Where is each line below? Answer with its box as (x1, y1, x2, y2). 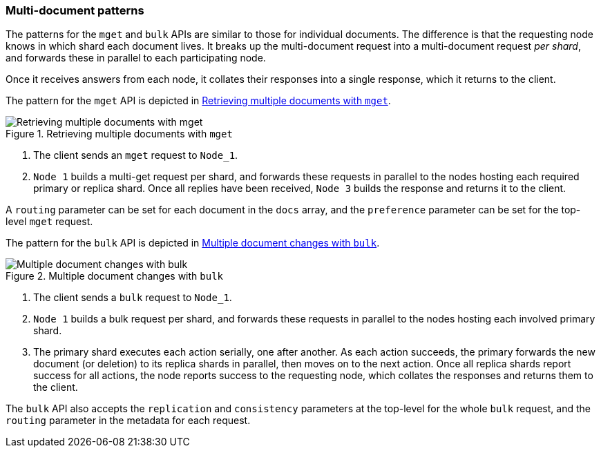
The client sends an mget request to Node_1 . (33, 149, 238, 162)
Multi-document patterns (6, 3, 144, 17)
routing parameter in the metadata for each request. (6, 414, 251, 427)
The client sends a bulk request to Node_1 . (33, 291, 232, 304)
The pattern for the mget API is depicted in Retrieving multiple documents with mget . (6, 95, 391, 107)
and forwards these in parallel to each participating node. (6, 52, 266, 64)
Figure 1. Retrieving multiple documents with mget (6, 128, 233, 140)
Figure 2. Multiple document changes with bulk (6, 270, 224, 282)
